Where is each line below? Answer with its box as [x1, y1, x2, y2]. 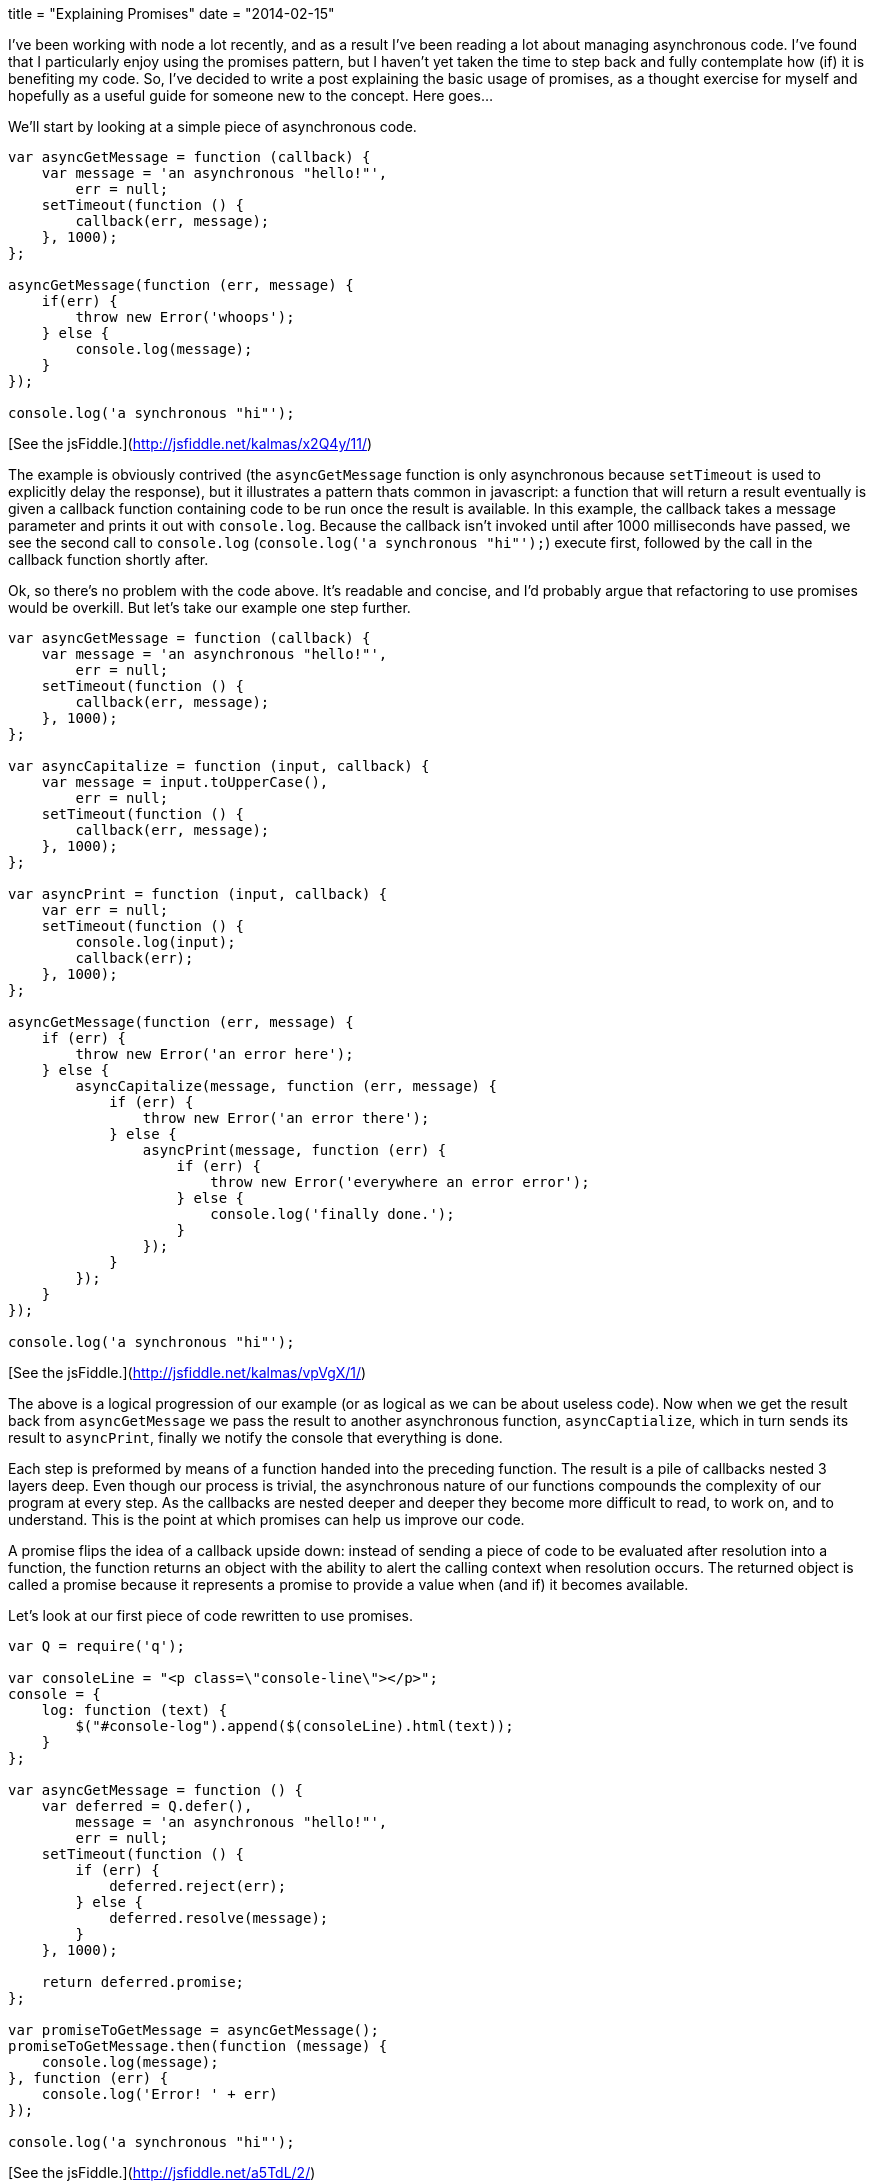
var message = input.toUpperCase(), [41, 774, 329, 790]
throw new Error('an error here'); [75, 1046, 354, 1062]
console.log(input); [75, 934, 236, 950]
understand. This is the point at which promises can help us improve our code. [8, 1511, 525, 1528]
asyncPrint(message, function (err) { [142, 1142, 447, 1158]
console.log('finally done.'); [210, 1206, 455, 1222]
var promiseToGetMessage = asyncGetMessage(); [8, 2022, 379, 2038]
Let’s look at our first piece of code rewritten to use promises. [8, 1607, 413, 1624]
